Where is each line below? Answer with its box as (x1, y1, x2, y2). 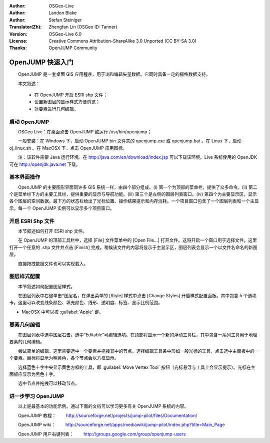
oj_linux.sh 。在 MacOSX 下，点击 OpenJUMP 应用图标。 (9, 145, 127, 151)
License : (9, 38, 27, 44)
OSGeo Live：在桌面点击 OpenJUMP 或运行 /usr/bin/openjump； (17, 128, 152, 135)
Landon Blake (48, 10, 77, 16)
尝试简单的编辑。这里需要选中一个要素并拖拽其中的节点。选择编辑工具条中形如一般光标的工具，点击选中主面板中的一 (17, 348, 259, 354)
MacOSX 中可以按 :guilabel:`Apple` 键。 (21, 309, 103, 315)
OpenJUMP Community (48, 45, 97, 51)
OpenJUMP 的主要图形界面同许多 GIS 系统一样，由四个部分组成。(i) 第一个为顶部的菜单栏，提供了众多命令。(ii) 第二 (17, 184, 257, 190)
